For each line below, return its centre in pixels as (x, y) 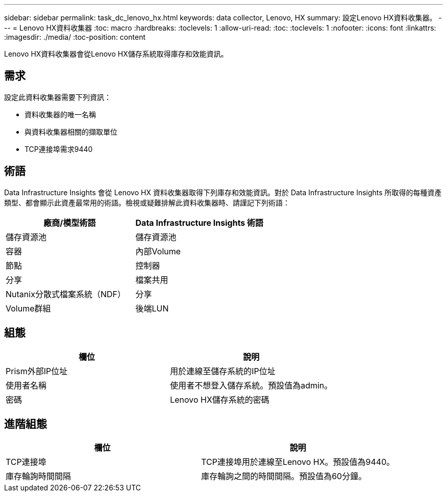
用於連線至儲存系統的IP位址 (223, 371)
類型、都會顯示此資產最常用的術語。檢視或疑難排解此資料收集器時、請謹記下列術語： (147, 202)
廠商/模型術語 (70, 223)
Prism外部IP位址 (37, 371)
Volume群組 (28, 308)
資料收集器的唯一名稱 (60, 114)
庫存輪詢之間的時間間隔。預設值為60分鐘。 (284, 476)
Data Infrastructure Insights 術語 (200, 223)
